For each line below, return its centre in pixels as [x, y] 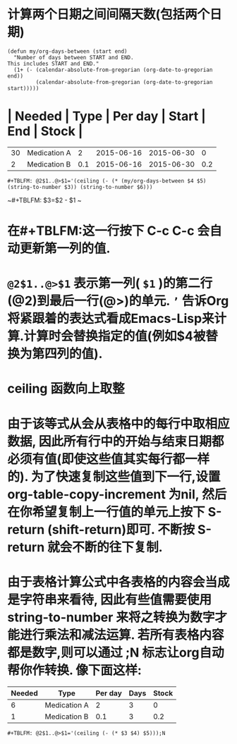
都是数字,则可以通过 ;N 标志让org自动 [116, 652]
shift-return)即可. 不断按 [123, 529]
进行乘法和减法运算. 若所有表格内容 [122, 635]
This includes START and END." [53, 63]
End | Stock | [45, 132]
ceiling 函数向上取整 [66, 389]
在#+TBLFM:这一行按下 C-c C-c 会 [109, 231]
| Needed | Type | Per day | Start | [107, 116]
